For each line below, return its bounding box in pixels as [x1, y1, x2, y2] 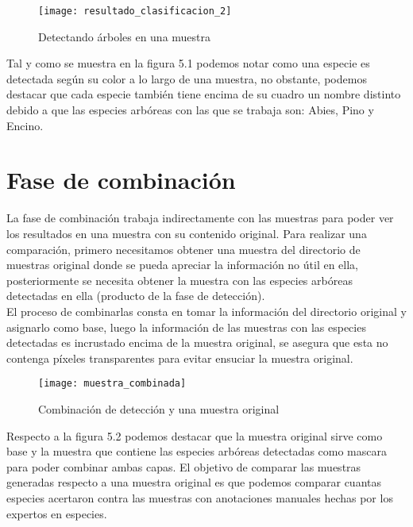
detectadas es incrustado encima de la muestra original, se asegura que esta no [6, 334, 388, 351]
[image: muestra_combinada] [38, 378, 187, 390]
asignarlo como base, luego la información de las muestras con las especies [6, 318, 366, 335]
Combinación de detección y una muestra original [38, 400, 280, 417]
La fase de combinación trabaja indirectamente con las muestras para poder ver [6, 210, 394, 226]
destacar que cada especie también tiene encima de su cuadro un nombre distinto [6, 86, 401, 102]
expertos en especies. [6, 505, 107, 521]
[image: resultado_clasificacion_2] [38, 6, 232, 17]
